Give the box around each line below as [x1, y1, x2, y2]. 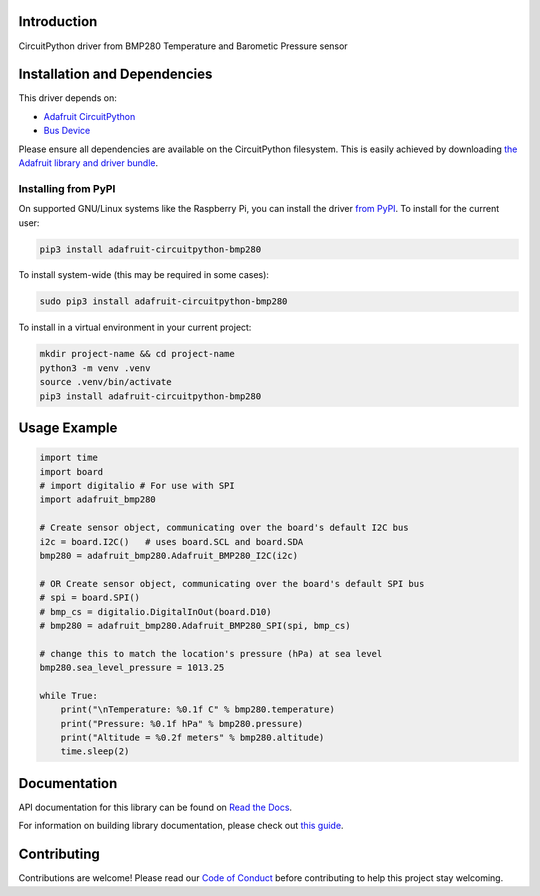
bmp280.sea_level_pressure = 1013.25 [39, 662, 225, 674]
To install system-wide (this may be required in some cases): [18, 269, 270, 281]
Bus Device [43, 125, 91, 137]
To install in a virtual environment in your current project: [18, 321, 252, 334]
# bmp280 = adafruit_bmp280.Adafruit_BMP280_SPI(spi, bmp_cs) [39, 620, 351, 631]
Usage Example [18, 420, 118, 437]
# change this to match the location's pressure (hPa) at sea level [39, 648, 383, 659]
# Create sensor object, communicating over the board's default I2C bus [39, 522, 409, 534]
